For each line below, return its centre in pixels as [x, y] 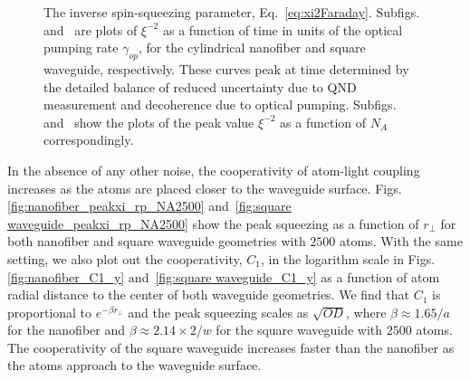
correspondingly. [89, 140]
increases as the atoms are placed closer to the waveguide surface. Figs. [205, 188]
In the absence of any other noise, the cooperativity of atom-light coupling [214, 170]
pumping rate [81, 47]
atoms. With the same [401, 241]
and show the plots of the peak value [149, 122]
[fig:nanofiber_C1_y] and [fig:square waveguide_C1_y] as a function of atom [224, 276]
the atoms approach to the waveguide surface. [134, 365]
